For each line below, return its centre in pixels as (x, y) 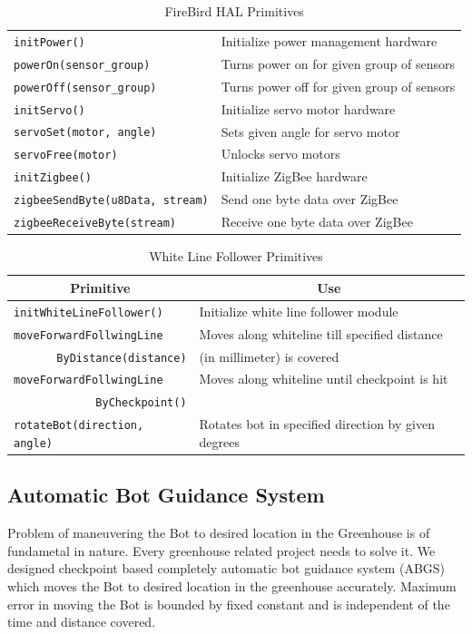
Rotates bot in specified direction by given (317, 424)
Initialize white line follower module (299, 311)
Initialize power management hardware (329, 40)
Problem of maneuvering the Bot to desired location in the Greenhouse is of (219, 533)
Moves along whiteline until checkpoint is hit (324, 379)
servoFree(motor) (66, 156)
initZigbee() (53, 178)
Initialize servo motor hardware (308, 108)
